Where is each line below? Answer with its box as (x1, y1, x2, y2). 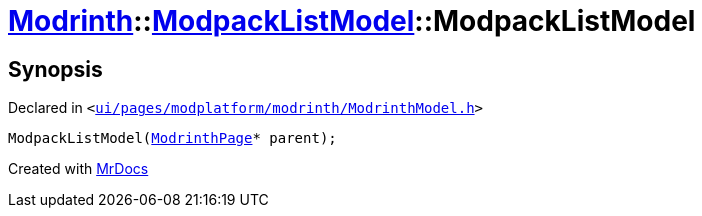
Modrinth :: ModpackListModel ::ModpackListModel (8, 4, 696, 38)
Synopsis (8, 56, 103, 82)
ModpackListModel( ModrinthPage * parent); (8, 130, 337, 147)
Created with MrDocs (8, 160, 149, 178)
